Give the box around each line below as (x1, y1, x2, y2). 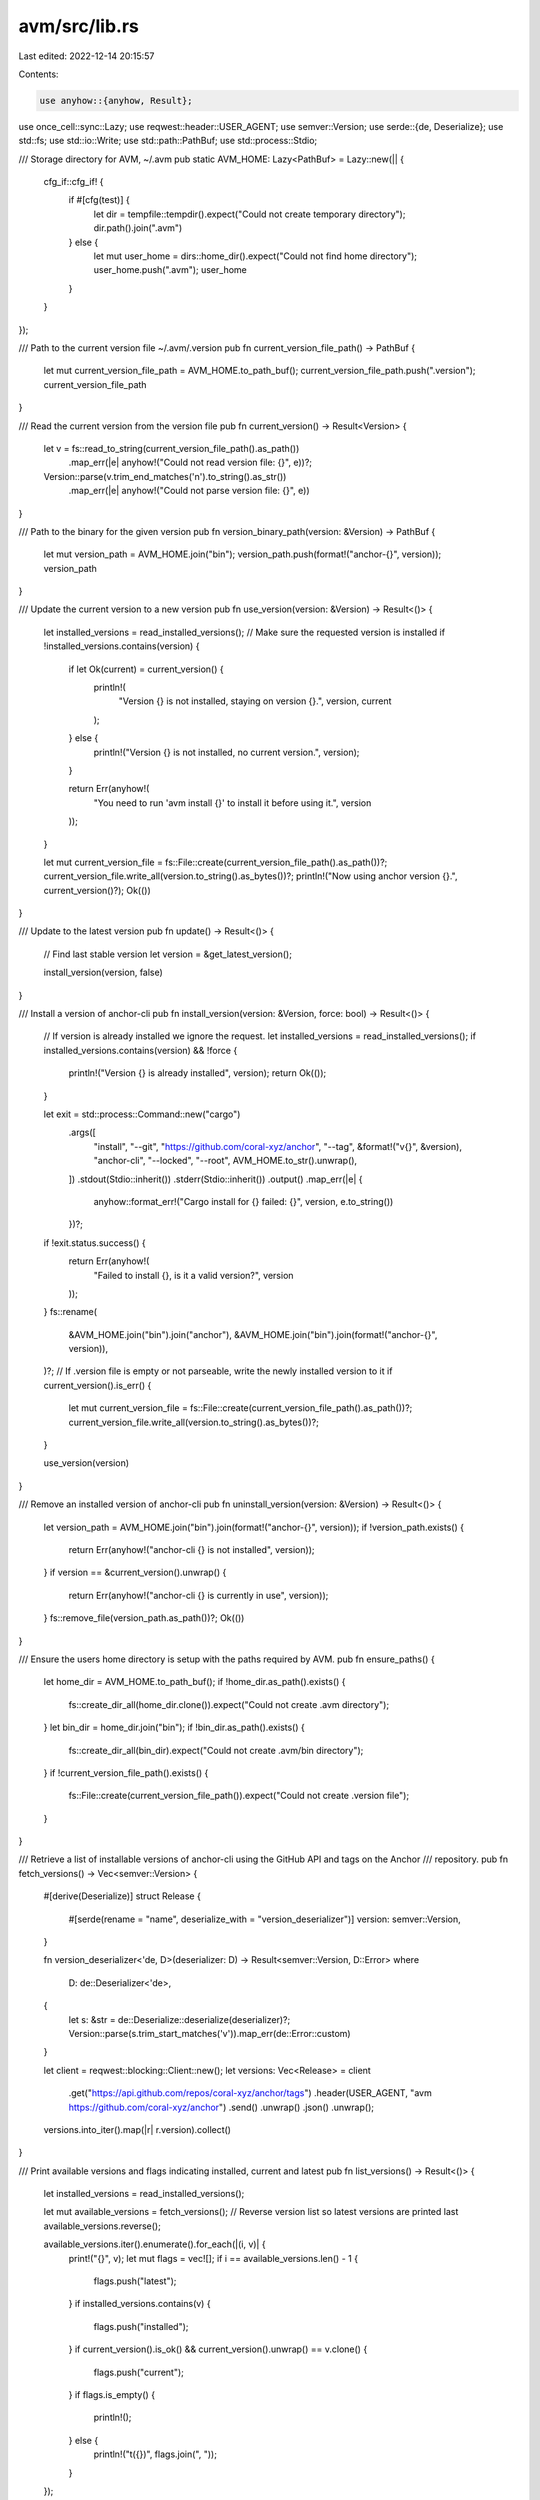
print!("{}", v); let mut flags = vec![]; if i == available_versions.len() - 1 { (68, 2252, 359, 2264)
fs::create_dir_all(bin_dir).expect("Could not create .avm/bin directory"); (68, 1744, 364, 1756)
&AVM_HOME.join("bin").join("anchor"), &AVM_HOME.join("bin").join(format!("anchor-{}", (68, 1328, 438, 1340)
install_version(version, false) (43, 966, 164, 979)
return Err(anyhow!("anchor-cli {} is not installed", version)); (68, 1543, 315, 1555)
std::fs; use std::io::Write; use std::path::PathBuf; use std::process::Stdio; (18, 135, 318, 147)
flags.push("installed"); (93, 2320, 189, 2332)
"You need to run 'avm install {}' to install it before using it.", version (93, 796, 372, 809)
